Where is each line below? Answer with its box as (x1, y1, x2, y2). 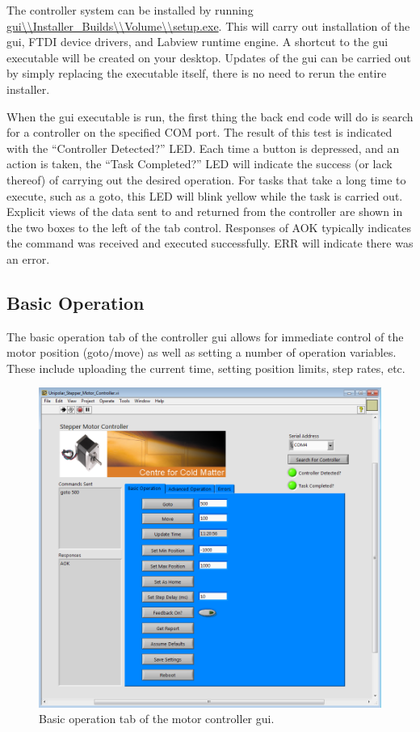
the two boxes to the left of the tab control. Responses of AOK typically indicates (6, 218, 412, 235)
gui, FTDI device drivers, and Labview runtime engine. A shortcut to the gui (6, 33, 388, 50)
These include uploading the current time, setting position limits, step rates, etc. (6, 359, 405, 376)
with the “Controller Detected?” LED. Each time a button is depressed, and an (6, 139, 400, 156)
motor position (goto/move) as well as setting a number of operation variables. (6, 344, 397, 361)
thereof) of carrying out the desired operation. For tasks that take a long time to (6, 171, 406, 188)
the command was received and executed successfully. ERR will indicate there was (6, 235, 414, 252)
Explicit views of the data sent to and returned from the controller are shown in (6, 203, 403, 220)
